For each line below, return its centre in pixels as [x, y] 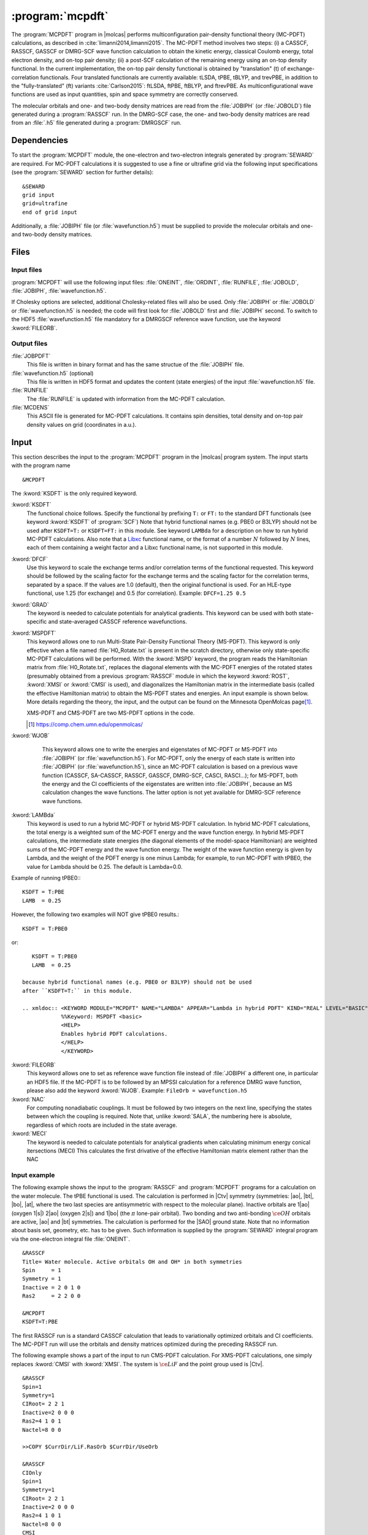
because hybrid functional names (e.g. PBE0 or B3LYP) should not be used [137, 982]
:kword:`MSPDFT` [34, 633]
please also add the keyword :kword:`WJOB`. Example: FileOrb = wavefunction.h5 [137, 1090]
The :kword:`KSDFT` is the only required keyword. [75, 493]
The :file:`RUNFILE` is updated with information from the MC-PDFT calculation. [126, 398]
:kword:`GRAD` [30, 604]
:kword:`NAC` [28, 1099]
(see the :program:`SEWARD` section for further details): [82, 173]
